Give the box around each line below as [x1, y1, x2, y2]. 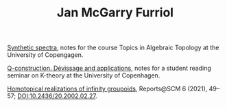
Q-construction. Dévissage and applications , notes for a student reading [7, 64, 211, 73]
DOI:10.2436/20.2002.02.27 [16, 92, 96, 100]
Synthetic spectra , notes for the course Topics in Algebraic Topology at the [7, 43, 219, 52]
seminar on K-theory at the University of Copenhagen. [7, 71, 160, 80]
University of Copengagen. [7, 51, 84, 59]
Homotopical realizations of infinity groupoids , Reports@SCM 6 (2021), [7, 84, 208, 93]
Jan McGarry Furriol [57, 5, 174, 21]
